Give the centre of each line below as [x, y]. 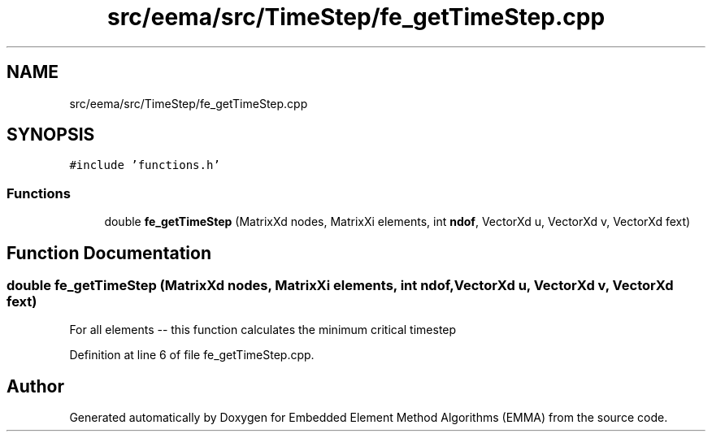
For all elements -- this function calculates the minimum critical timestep [263, 330]
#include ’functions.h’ [145, 165]
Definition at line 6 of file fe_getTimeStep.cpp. [192, 355]
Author [35, 386]
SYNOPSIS [51, 135]
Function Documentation [109, 253]
